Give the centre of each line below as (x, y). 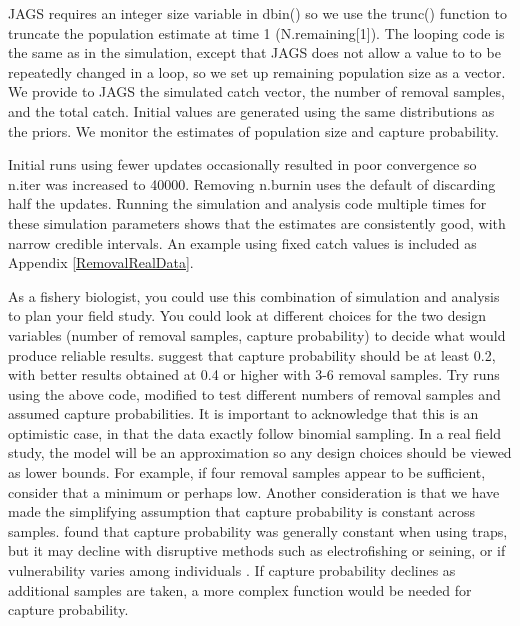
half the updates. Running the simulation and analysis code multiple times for (247, 203)
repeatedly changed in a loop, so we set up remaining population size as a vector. (257, 71)
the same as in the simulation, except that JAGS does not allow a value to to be (254, 52)
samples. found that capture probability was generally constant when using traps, (258, 530)
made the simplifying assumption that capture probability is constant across (241, 511)
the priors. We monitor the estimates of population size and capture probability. (253, 130)
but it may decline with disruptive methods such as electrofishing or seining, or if (257, 550)
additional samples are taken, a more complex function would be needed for (240, 589)
